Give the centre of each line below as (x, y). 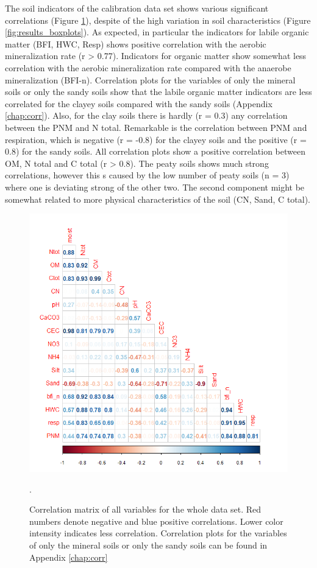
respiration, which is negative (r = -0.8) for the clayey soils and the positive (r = (156, 139)
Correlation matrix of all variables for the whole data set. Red (145, 509)
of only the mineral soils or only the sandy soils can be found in (148, 545)
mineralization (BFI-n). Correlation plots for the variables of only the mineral (150, 79)
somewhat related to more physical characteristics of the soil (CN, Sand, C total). (158, 199)
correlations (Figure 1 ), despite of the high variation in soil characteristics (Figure (158, 20)
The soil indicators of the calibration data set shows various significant (137, 8)
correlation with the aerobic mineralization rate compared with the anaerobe (148, 67)
